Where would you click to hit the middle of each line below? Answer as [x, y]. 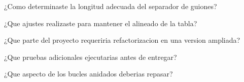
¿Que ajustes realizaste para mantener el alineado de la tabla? [101, 23]
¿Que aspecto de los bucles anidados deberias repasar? [89, 74]
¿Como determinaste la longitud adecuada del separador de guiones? [111, 6]
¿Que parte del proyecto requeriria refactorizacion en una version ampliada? [122, 40]
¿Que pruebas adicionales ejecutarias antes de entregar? [91, 57]
